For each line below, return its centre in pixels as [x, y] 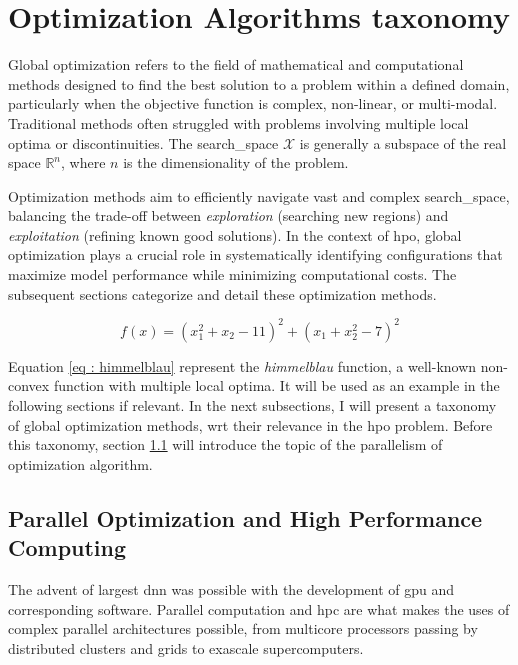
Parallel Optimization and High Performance [245, 517]
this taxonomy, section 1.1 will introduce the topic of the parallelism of [225, 444]
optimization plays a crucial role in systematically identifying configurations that [255, 254]
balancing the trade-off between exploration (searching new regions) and [228, 215]
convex [29, 385]
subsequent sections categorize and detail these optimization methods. [222, 293]
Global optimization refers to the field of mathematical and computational [236, 64]
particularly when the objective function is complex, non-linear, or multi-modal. [253, 103]
